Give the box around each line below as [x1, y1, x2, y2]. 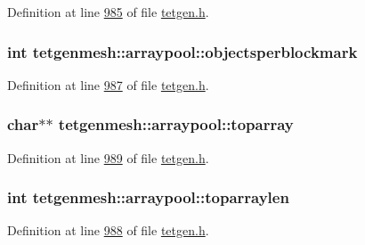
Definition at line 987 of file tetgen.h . [7, 75, 209, 94]
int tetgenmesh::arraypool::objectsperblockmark [7, 40, 358, 62]
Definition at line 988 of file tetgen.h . [7, 221, 209, 240]
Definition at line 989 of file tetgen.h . [7, 148, 209, 167]
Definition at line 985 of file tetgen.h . [7, 3, 209, 20]
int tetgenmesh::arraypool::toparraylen [7, 186, 289, 208]
